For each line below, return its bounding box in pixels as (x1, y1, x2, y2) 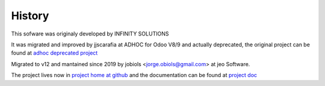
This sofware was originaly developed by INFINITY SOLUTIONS (11, 30, 169, 37)
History (11, 9, 49, 22)
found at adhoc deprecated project (11, 49, 98, 57)
